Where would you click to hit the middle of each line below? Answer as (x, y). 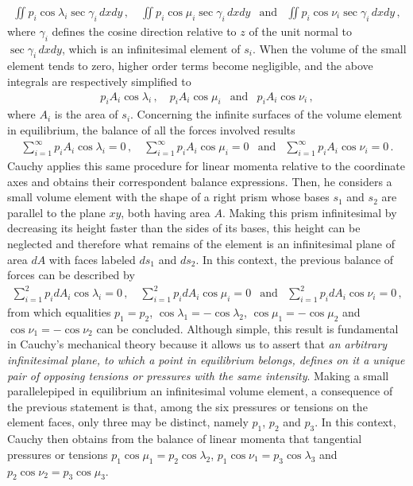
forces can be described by (71, 275)
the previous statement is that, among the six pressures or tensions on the (187, 406)
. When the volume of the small (329, 48)
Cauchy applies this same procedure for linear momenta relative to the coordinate (206, 165)
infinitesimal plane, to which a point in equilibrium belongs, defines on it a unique (206, 360)
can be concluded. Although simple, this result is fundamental (247, 328)
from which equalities (59, 312)
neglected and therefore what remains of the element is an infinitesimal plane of (201, 243)
